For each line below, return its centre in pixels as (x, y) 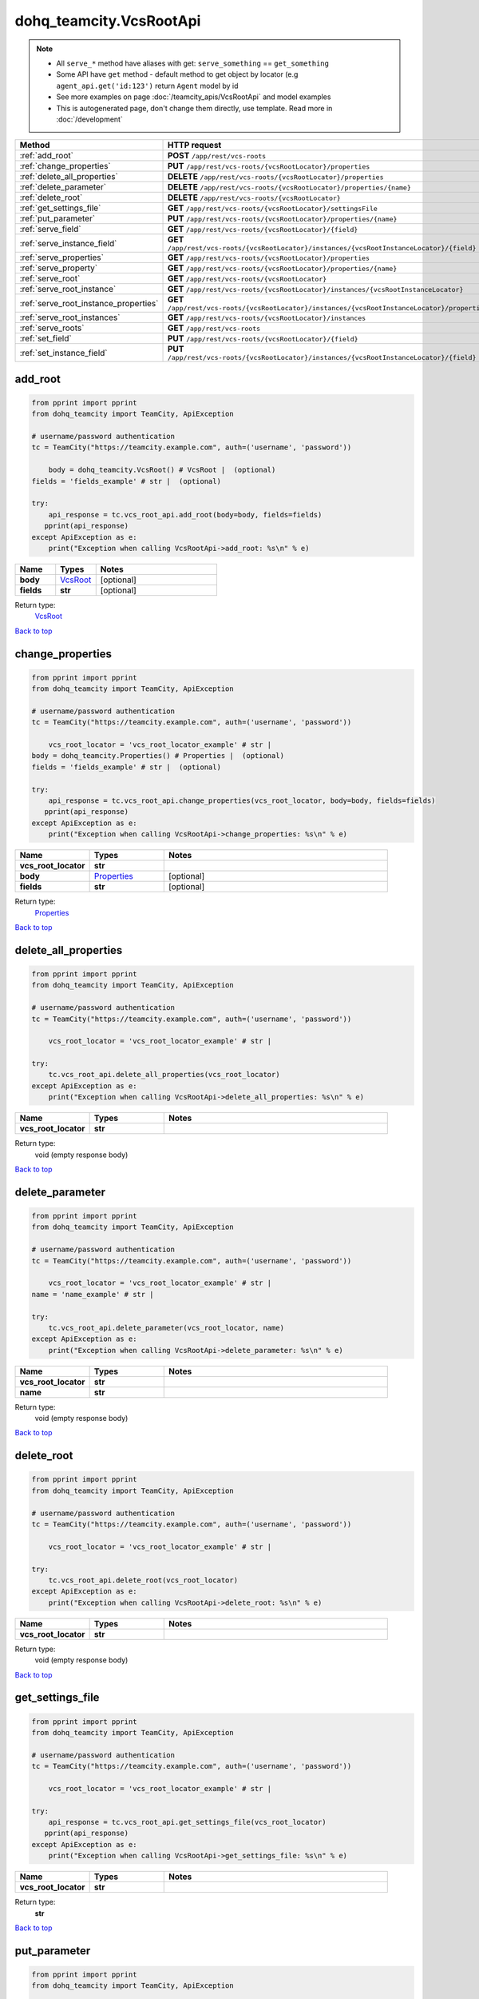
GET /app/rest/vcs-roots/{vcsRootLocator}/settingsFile (273, 208)
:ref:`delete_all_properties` (69, 177)
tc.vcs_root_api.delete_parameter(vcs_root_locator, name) (166, 1328)
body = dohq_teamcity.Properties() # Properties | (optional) (158, 756)
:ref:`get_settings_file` (60, 208)
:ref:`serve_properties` (61, 257)
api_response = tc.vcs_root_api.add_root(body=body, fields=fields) (185, 515)
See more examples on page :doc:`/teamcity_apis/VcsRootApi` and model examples (194, 97)
